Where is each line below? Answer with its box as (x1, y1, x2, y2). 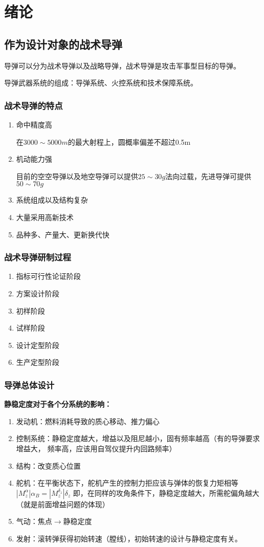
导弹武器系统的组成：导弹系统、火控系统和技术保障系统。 (4, 77, 197, 88)
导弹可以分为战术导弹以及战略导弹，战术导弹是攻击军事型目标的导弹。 (4, 60, 240, 71)
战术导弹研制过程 (4, 251, 71, 264)
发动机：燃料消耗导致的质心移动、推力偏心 (16, 415, 160, 426)
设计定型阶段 (16, 339, 59, 350)
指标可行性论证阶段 (16, 271, 81, 281)
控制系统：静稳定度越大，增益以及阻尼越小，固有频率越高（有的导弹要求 (16, 433, 260, 444)
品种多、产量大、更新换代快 (16, 229, 109, 239)
